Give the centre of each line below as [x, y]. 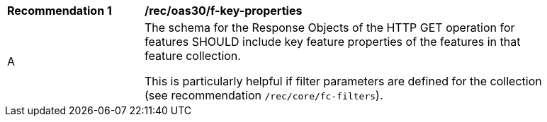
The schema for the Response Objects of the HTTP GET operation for [330, 28]
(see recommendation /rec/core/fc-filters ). [264, 95]
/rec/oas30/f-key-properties [224, 11]
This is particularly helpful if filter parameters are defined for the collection [343, 81]
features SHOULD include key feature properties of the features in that [333, 42]
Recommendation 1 [60, 11]
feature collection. [193, 56]
